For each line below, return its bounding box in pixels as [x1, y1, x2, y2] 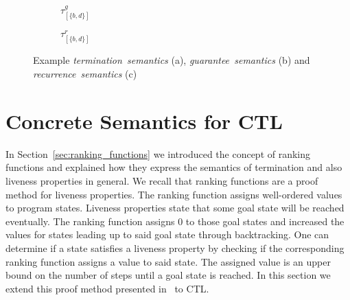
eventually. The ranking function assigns [5, 214, 175, 228]
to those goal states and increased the [185, 214, 345, 228]
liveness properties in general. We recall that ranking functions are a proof [5, 173, 318, 187]
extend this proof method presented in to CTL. [5, 281, 209, 295]
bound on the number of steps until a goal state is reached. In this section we [5, 268, 331, 282]
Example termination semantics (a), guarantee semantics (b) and [33, 53, 310, 67]
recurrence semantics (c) [33, 67, 137, 81]
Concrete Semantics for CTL [5, 106, 283, 135]
